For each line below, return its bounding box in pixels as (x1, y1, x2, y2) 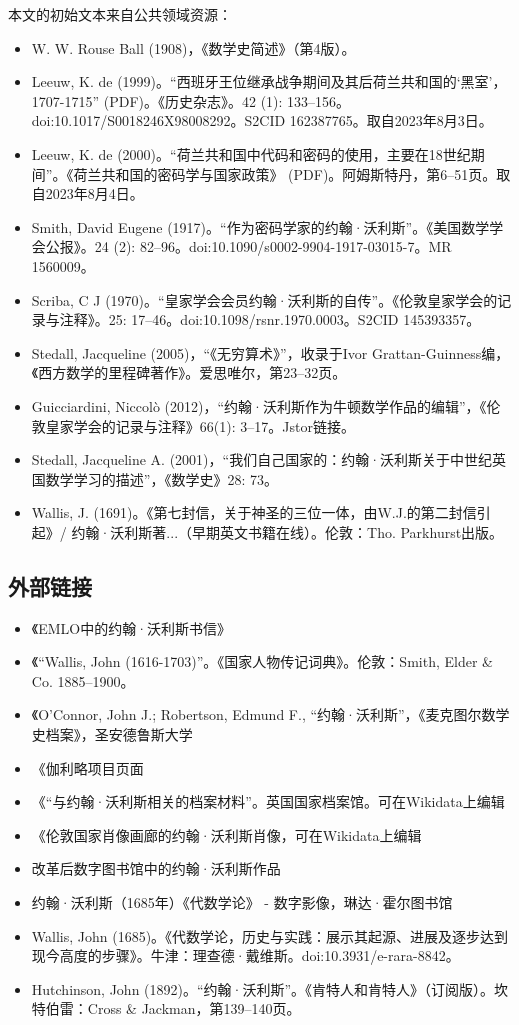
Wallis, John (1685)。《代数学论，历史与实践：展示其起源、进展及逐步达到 (31, 925, 509, 946)
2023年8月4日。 (45, 183, 144, 204)
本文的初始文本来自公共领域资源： (8, 4, 232, 24)
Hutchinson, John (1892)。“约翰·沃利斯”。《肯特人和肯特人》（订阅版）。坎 (31, 978, 509, 999)
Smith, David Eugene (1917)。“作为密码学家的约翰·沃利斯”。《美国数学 (31, 216, 490, 237)
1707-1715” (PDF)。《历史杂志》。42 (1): (31, 90, 283, 111)
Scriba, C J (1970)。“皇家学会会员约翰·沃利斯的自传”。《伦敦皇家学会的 (31, 289, 498, 310)
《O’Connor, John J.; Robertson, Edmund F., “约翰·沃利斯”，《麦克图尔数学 (31, 704, 510, 725)
